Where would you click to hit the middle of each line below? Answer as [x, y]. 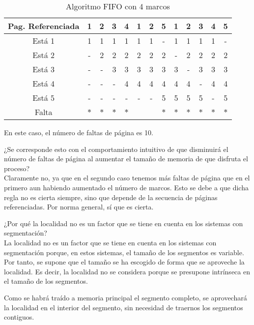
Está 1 [44, 41]
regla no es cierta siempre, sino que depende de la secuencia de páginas [111, 197]
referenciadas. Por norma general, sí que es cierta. [79, 207]
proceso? [17, 168]
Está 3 [44, 69]
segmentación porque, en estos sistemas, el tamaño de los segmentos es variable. [124, 252]
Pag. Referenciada [44, 26]
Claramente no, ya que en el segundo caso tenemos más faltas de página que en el [127, 178]
